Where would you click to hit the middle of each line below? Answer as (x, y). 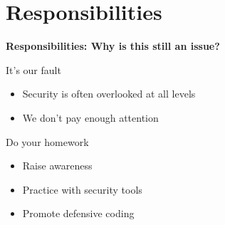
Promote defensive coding (78, 213)
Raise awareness (57, 166)
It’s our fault (33, 69)
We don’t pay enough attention (90, 117)
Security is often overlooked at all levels (109, 94)
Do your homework (47, 141)
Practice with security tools (82, 189)
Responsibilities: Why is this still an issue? (113, 46)
